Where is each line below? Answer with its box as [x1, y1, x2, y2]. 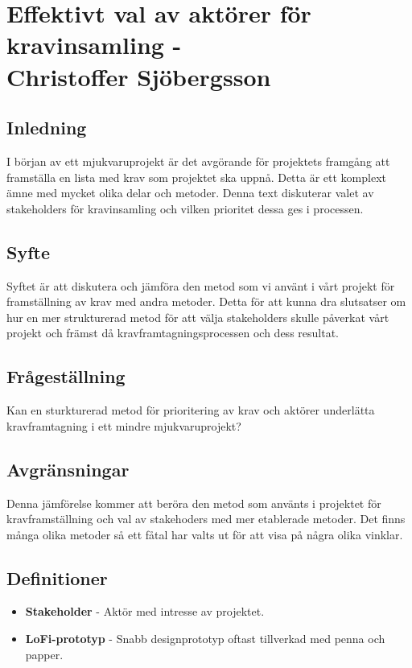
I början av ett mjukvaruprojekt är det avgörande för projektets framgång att [6, 152, 390, 169]
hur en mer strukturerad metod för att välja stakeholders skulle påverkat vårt [6, 308, 389, 325]
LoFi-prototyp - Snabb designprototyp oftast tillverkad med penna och [25, 630, 385, 647]
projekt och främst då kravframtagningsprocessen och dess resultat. [6, 324, 339, 341]
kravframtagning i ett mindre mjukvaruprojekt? [6, 417, 241, 434]
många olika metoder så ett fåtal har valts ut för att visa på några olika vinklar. [6, 526, 403, 542]
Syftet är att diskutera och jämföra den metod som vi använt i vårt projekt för [6, 277, 395, 294]
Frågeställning [6, 364, 126, 389]
